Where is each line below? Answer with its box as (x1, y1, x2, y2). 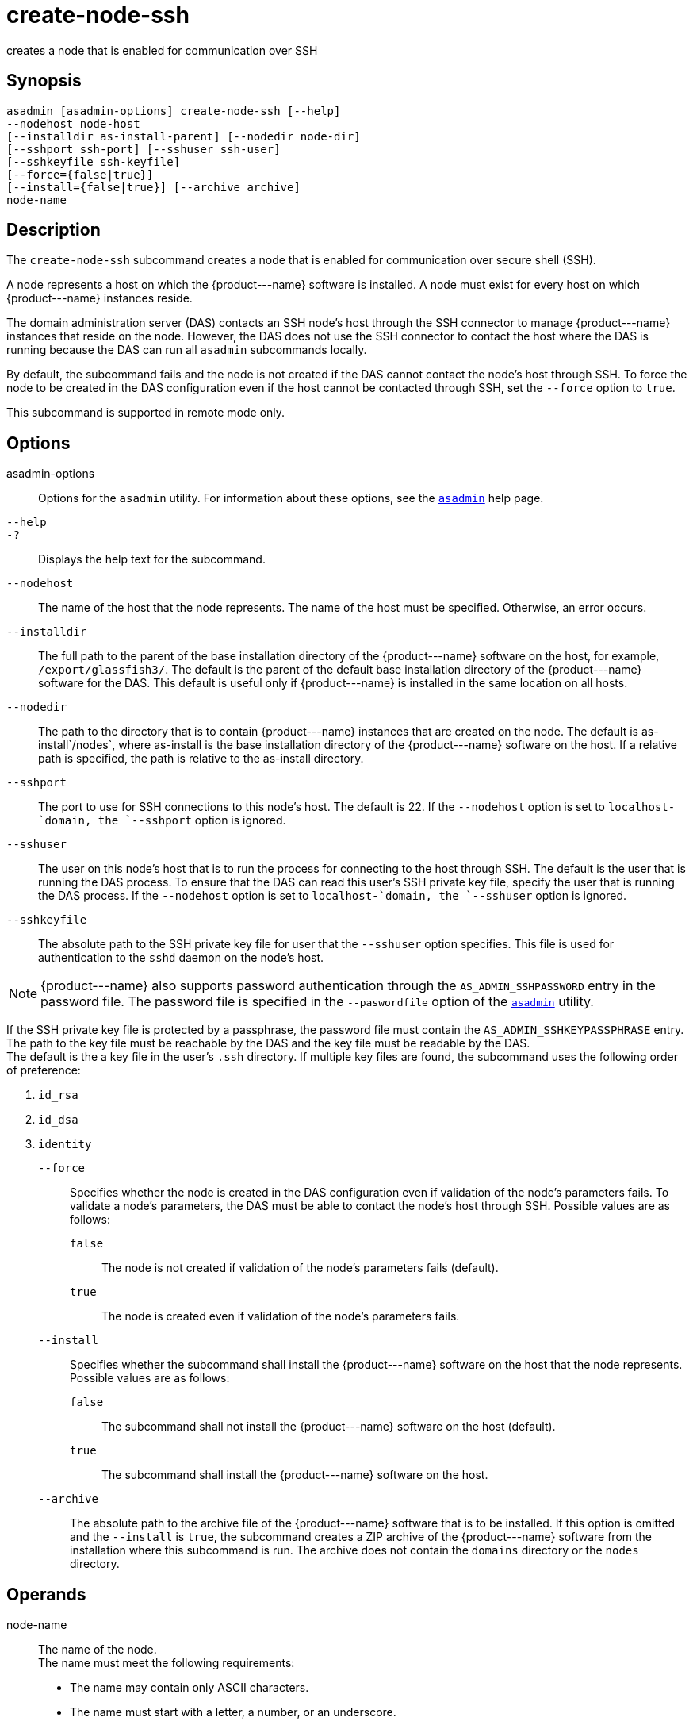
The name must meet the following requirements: (38, 1656, 295, 1670)
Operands (6, 1584, 86, 1604)
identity (38, 1138, 92, 1151)
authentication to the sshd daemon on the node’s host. (38, 951, 324, 965)
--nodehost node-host (6, 117, 140, 130)
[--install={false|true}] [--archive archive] (6, 180, 301, 194)
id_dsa (38, 1113, 78, 1127)
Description (6, 220, 101, 240)
